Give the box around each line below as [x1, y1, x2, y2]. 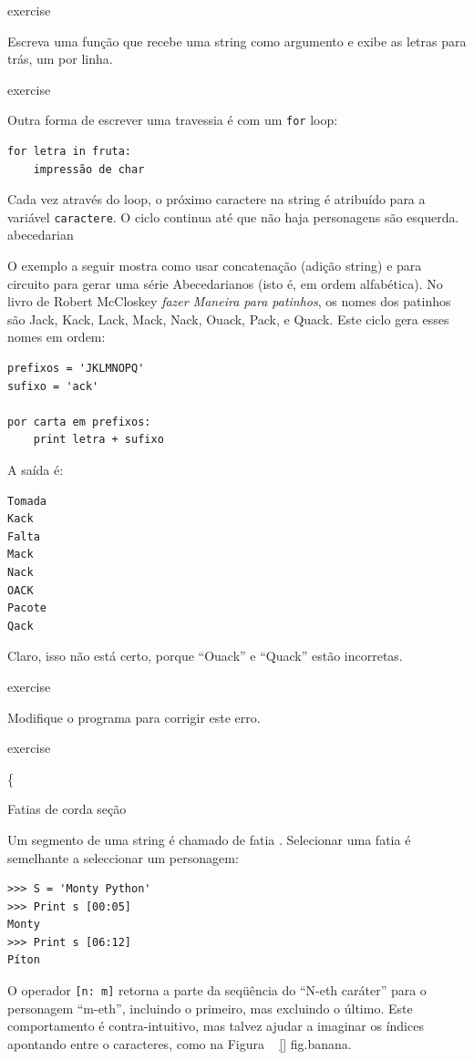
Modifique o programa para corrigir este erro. [7, 707, 261, 726]
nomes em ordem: [7, 327, 106, 346]
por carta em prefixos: [7, 415, 151, 428]
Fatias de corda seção [7, 799, 127, 818]
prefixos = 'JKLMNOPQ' [7, 362, 145, 376]
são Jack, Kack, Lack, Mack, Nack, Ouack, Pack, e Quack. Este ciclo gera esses [7, 309, 449, 328]
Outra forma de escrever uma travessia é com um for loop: [7, 110, 338, 129]
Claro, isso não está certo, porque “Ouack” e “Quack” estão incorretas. [7, 646, 403, 665]
